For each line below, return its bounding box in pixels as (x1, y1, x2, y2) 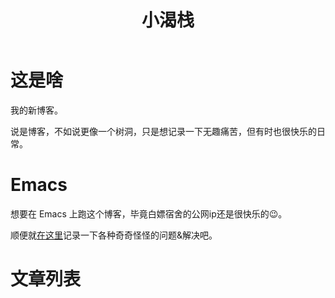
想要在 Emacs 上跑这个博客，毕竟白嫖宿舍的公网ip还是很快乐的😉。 (10, 207, 288, 220)
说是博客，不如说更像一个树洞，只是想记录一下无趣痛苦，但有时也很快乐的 (10, 125, 317, 137)
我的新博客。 (10, 104, 63, 116)
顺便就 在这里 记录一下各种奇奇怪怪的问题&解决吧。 (10, 229, 218, 241)
